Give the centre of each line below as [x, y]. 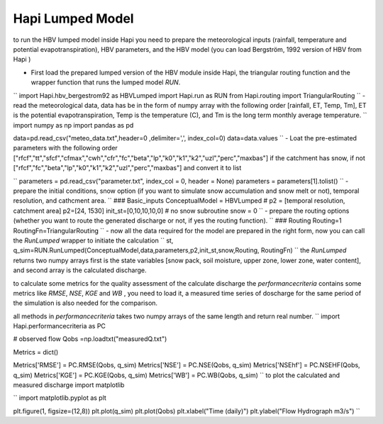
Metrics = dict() [36, 352]
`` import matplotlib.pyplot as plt [60, 398]
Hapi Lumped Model [73, 18]
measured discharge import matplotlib [69, 385]
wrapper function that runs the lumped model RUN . [106, 82]
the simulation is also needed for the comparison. [85, 303]
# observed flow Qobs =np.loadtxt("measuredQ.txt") [90, 339]
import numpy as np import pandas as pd [73, 125]
